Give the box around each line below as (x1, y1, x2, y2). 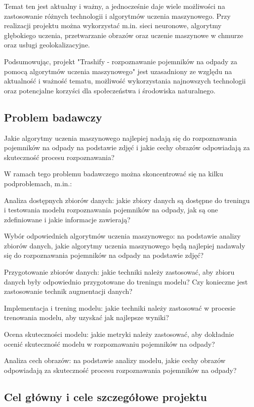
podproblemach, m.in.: (4, 178, 72, 188)
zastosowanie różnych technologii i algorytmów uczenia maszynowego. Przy (4, 10, 231, 21)
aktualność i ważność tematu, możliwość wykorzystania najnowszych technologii (4, 76, 246, 86)
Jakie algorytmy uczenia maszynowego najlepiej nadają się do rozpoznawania (4, 132, 237, 143)
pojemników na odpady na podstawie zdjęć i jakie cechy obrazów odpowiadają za (4, 142, 250, 153)
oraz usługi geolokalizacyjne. (4, 40, 90, 50)
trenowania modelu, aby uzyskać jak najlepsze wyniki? (4, 312, 169, 323)
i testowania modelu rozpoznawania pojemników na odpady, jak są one (4, 204, 218, 215)
